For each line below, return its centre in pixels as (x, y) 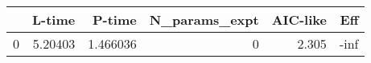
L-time (54, 20)
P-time (114, 20)
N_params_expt (204, 20)
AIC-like (299, 20)
